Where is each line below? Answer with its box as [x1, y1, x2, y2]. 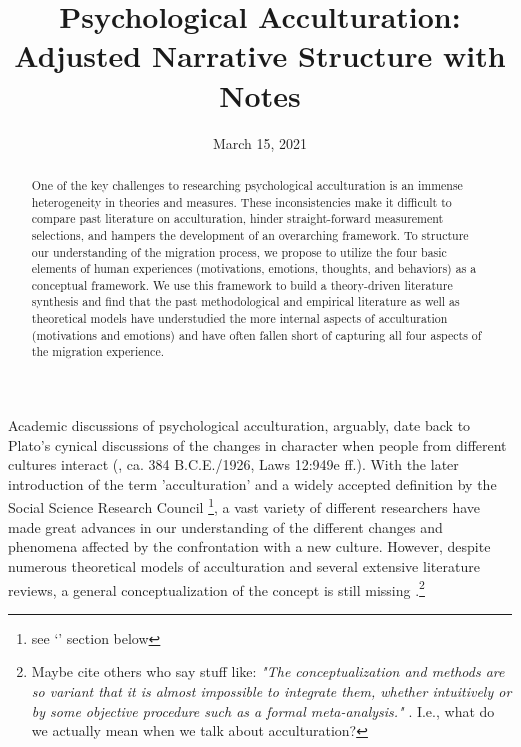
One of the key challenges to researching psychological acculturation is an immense [31, 176, 463, 193]
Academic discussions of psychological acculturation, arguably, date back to [8, 415, 471, 436]
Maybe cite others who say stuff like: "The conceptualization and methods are [31, 661, 505, 682]
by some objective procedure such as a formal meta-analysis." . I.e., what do [31, 700, 495, 721]
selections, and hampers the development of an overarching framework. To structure [31, 226, 469, 243]
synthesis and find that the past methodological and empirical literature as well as [31, 293, 460, 310]
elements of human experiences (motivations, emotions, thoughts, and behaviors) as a [31, 260, 477, 277]
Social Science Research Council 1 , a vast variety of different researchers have [8, 494, 481, 518]
